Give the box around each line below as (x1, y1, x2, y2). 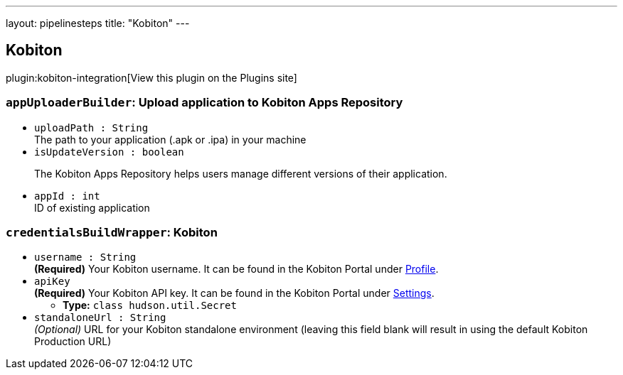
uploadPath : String (34, 121, 149, 134)
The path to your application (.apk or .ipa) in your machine (34, 133, 307, 146)
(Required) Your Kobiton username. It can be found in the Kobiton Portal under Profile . (34, 263, 439, 276)
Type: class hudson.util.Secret (63, 299, 237, 312)
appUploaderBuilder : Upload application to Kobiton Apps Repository (6, 95, 403, 110)
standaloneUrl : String (34, 312, 166, 324)
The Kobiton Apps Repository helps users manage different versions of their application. (34, 167, 447, 180)
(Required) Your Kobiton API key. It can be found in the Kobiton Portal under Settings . (34, 287, 435, 300)
